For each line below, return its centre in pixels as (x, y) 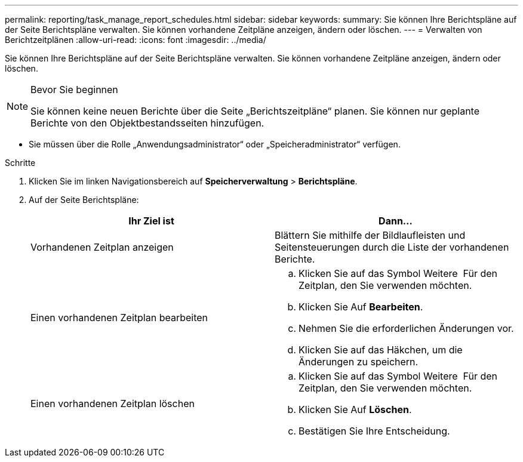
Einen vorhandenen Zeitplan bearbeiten (119, 318)
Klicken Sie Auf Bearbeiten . (361, 307)
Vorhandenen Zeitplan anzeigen (102, 247)
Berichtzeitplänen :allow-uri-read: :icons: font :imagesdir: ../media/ (136, 40)
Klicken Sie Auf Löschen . (355, 409)
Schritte (20, 163)
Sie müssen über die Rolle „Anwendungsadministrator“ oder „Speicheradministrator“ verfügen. (215, 144)
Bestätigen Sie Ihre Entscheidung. (374, 431)
